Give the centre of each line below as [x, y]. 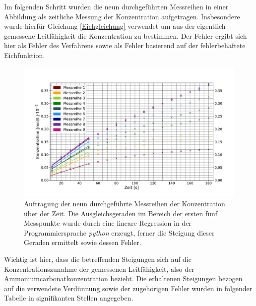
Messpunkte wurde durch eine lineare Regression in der [108, 223]
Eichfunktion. [25, 55]
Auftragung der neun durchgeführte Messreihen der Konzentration [125, 204]
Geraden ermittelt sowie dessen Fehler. [83, 242]
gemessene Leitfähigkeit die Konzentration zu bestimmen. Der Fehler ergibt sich [126, 35]
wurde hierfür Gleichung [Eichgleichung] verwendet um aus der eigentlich [115, 26]
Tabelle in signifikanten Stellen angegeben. [69, 298]
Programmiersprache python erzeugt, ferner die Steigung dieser [119, 232]
